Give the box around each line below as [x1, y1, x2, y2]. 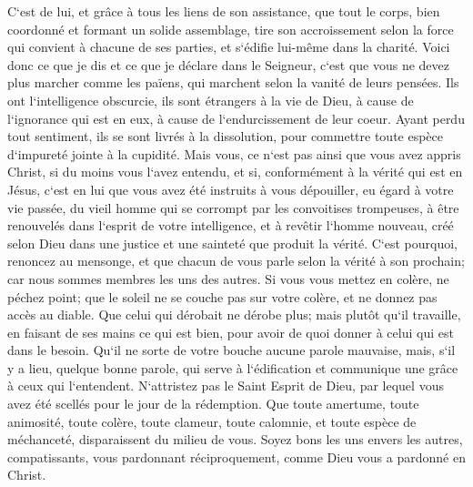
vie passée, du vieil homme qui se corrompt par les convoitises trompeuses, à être [7, 198, 459, 217]
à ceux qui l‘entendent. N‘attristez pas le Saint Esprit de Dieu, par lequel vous [7, 376, 444, 395]
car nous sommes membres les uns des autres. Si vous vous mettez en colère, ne [7, 269, 449, 288]
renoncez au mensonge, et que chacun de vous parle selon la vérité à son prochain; [7, 251, 465, 270]
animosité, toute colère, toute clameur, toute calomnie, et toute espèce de [7, 411, 417, 431]
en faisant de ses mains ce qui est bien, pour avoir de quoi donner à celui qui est [7, 322, 454, 341]
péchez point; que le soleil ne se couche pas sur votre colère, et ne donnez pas [7, 287, 438, 306]
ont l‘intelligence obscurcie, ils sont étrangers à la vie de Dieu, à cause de [7, 90, 414, 109]
